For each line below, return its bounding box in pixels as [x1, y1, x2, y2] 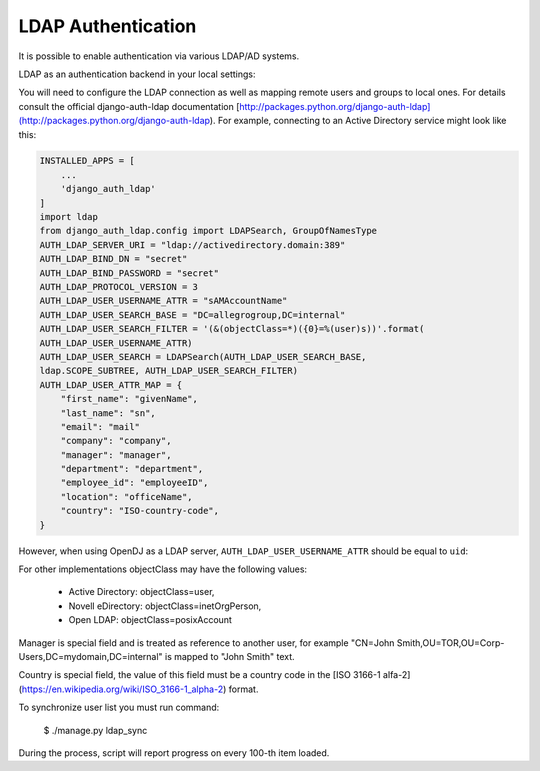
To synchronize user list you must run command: [18, 701, 220, 714]
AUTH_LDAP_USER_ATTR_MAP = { [39, 379, 183, 390]
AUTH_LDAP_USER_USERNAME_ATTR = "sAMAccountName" [39, 295, 288, 307]
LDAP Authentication [18, 15, 197, 37]
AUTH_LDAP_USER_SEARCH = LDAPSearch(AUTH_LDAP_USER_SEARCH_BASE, [39, 351, 367, 362]
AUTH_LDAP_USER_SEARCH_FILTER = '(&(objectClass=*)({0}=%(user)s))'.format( [39, 323, 425, 335]
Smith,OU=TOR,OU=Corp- [396, 636, 505, 649]
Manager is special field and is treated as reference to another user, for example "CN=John [18, 636, 395, 649]
